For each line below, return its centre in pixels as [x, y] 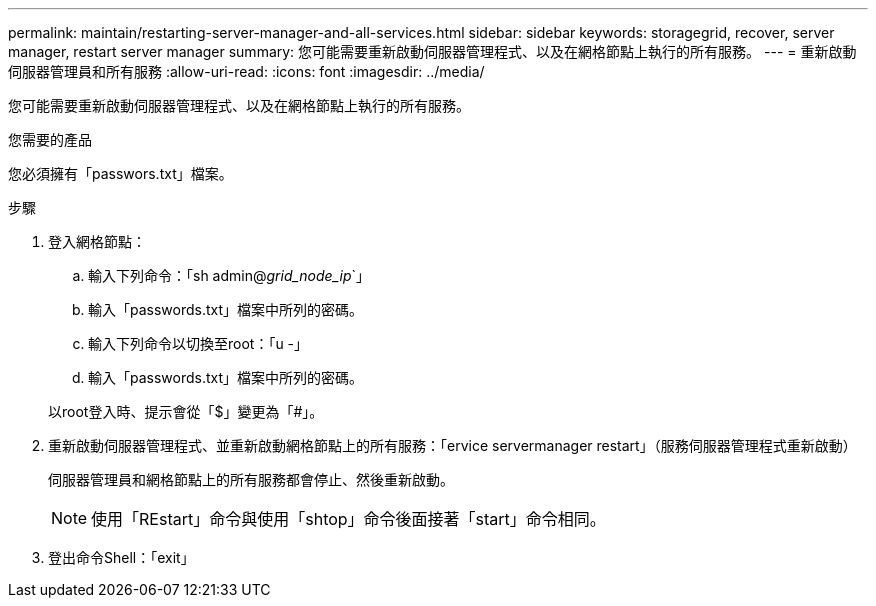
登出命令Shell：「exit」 [121, 557]
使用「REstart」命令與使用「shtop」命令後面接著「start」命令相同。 [348, 519]
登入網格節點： [97, 241]
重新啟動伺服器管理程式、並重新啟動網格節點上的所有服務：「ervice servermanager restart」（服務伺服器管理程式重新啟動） [452, 445]
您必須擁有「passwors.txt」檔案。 [120, 173]
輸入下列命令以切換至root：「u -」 [198, 343]
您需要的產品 [50, 139]
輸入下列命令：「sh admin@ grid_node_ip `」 [229, 275]
